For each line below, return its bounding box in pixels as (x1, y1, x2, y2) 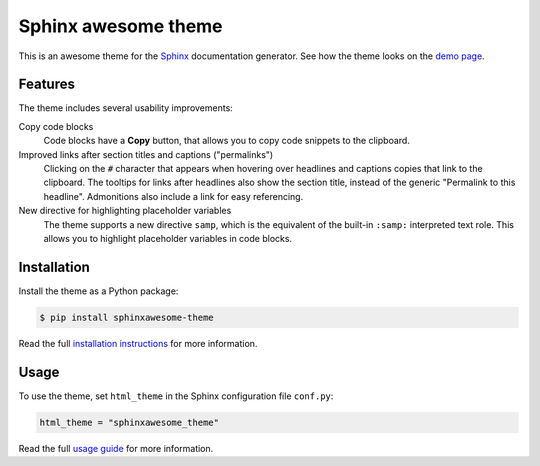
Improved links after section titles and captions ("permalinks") (18, 148, 274, 160)
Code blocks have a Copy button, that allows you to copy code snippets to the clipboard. (43, 135, 410, 147)
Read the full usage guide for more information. (18, 442, 214, 454)
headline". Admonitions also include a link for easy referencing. (43, 190, 304, 202)
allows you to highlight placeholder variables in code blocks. (43, 232, 293, 244)
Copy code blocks (18, 120, 94, 132)
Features (18, 76, 75, 93)
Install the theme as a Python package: (18, 285, 179, 297)
